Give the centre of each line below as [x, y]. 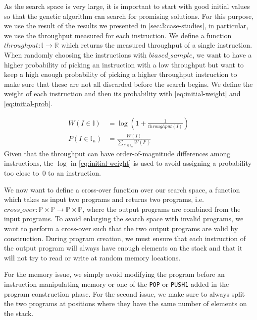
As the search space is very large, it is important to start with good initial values [127, 6]
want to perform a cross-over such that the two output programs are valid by [121, 228]
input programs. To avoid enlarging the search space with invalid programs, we [124, 219]
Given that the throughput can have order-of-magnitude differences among [117, 153]
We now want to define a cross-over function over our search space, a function [122, 189]
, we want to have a [222, 54]
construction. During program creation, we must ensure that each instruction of [125, 238]
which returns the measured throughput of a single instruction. [156, 45]
